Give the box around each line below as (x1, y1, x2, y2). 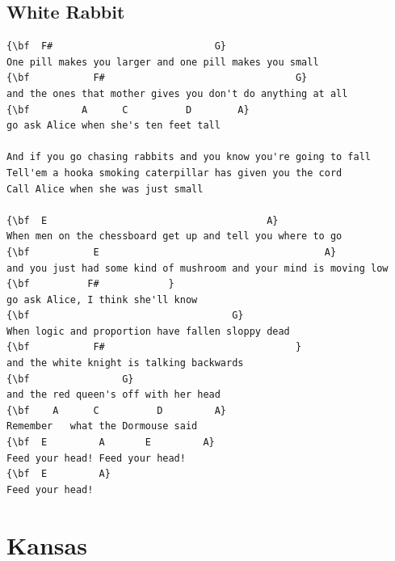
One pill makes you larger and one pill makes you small (6, 56, 319, 68)
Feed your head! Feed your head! (6, 452, 186, 464)
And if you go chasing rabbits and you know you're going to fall (6, 151, 372, 163)
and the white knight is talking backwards (6, 357, 244, 369)
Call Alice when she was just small (6, 183, 204, 195)
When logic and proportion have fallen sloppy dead (6, 325, 290, 337)
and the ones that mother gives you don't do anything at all (6, 87, 348, 99)
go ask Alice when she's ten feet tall (6, 120, 221, 132)
